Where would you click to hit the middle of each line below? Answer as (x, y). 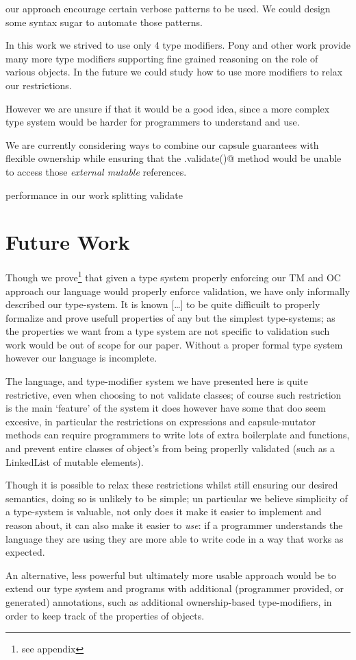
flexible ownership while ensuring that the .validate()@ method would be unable (174, 158)
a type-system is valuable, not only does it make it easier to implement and (164, 511)
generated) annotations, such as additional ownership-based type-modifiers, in (169, 601)
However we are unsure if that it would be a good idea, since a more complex (168, 108)
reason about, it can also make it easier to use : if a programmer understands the (174, 525)
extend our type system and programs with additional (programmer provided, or (175, 588)
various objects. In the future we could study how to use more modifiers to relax (174, 72)
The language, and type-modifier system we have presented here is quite (157, 381)
